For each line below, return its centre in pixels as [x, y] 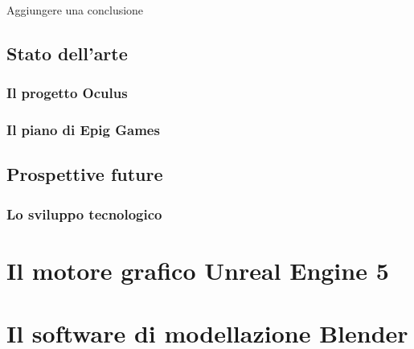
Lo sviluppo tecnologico [84, 214]
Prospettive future [85, 174]
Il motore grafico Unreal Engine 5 [198, 270]
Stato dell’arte [67, 53]
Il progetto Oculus [67, 93]
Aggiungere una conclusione [75, 10]
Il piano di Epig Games [83, 130]
